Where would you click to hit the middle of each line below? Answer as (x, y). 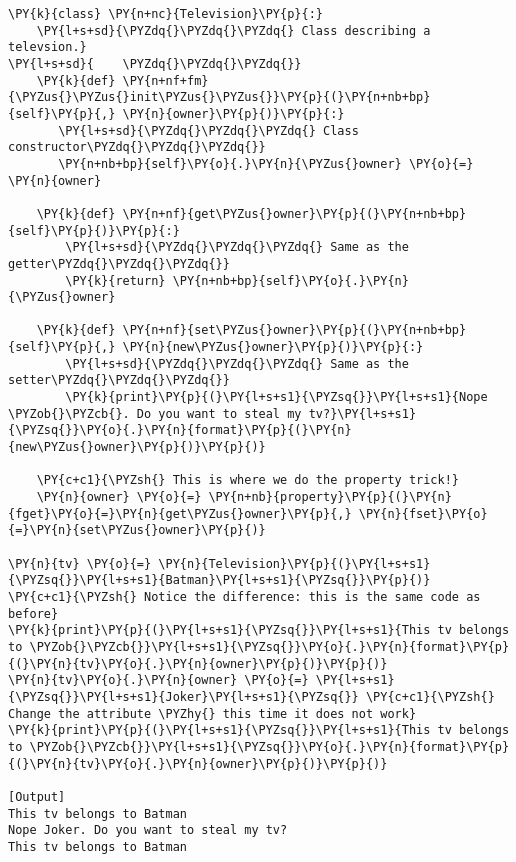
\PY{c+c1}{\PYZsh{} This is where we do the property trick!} (248, 480)
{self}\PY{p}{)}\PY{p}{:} (94, 230)
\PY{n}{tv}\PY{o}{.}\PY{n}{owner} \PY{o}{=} (158, 680)
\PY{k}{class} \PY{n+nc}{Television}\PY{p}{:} (165, 14)
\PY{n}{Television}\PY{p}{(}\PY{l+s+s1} (294, 563)
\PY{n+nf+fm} (165, 80)
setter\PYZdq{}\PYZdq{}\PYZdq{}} (119, 380)
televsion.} (47, 47)
